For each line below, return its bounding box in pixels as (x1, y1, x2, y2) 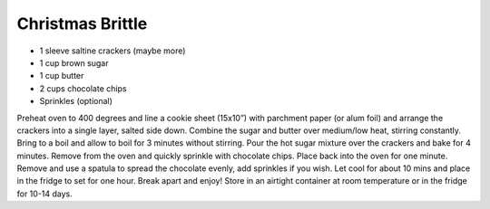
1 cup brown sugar (39, 57, 109, 68)
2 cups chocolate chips (39, 82, 127, 94)
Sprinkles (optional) (39, 96, 113, 107)
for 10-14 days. (16, 188, 73, 199)
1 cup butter (39, 71, 84, 81)
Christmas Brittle (16, 14, 148, 33)
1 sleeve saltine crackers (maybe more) (39, 45, 186, 56)
